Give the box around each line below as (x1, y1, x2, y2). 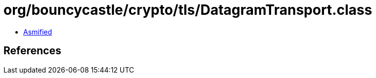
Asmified (23, 27, 52, 36)
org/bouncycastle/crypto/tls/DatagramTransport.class (3, 1, 373, 18)
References (3, 44, 61, 57)
